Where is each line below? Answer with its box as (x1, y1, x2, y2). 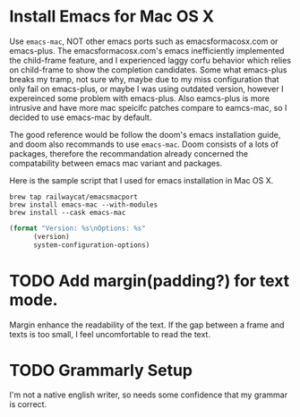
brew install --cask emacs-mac (9, 208, 126, 217)
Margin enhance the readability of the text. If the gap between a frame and (9, 319, 285, 330)
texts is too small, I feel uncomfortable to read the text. (9, 328, 210, 339)
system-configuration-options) (32, 240, 150, 250)
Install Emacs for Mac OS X (9, 6, 215, 27)
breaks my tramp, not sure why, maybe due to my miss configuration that (9, 73, 279, 84)
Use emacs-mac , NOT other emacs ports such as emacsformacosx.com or (9, 36, 279, 47)
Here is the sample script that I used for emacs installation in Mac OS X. (9, 174, 274, 185)
